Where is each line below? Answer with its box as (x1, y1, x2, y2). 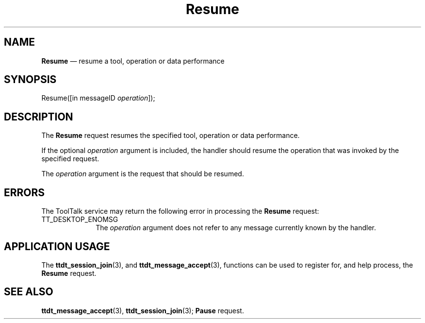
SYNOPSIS (4, 73, 57, 86)
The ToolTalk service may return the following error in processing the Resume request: (41, 207, 319, 216)
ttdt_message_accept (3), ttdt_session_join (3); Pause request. (41, 306, 244, 315)
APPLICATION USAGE (4, 240, 110, 253)
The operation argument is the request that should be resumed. (41, 170, 244, 178)
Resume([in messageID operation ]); (41, 94, 155, 102)
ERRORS (4, 186, 45, 199)
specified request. (41, 154, 99, 163)
